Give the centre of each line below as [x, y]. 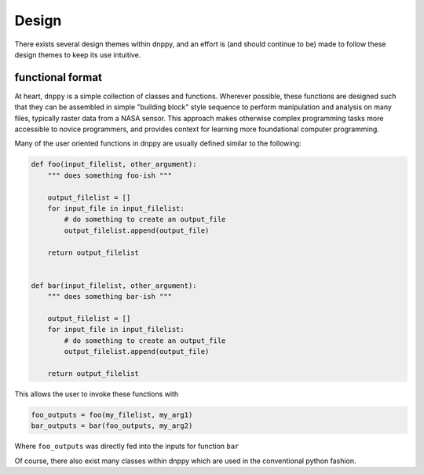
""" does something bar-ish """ [110, 296]
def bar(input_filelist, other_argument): [114, 285]
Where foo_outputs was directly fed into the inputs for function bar [127, 446]
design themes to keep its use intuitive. [78, 54]
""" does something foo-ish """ [110, 175]
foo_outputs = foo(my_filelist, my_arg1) [112, 414]
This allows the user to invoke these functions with [97, 394]
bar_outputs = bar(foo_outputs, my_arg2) [112, 426]
